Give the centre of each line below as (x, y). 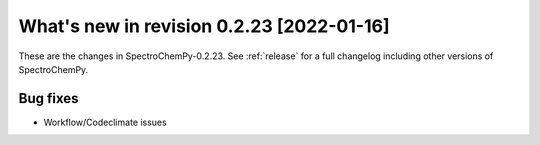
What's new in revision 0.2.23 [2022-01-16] (204, 26)
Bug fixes (48, 98)
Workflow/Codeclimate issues (105, 122)
